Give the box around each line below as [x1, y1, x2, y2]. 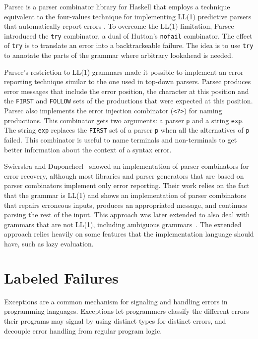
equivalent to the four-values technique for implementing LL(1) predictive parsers [4, 11, 252, 21]
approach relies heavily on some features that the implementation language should [4, 229, 254, 239]
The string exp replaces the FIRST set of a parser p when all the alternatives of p [4, 125, 250, 135]
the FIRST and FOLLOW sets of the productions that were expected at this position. [4, 96, 253, 106]
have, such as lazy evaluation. [4, 239, 94, 249]
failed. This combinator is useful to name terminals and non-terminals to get [4, 135, 237, 145]
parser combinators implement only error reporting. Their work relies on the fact [4, 180, 250, 191]
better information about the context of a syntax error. [4, 144, 172, 154]
